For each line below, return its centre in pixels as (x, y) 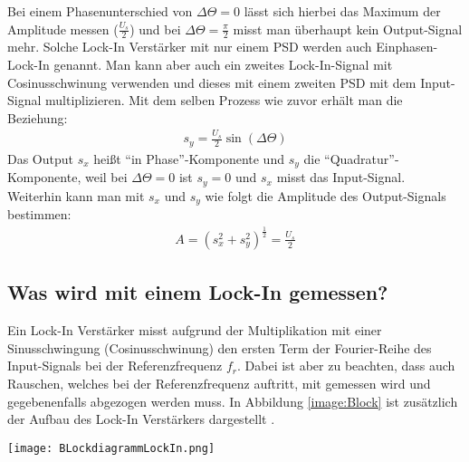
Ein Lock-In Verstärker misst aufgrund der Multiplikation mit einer (195, 330)
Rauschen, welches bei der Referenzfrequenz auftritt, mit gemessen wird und (219, 383)
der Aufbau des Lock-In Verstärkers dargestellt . (141, 419)
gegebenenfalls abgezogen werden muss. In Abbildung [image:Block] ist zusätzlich (233, 401)
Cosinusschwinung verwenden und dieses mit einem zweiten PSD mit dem (212, 82)
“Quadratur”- (362, 158)
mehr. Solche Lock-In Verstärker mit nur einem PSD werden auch (190, 47)
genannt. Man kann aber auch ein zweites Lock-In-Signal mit (223, 65)
